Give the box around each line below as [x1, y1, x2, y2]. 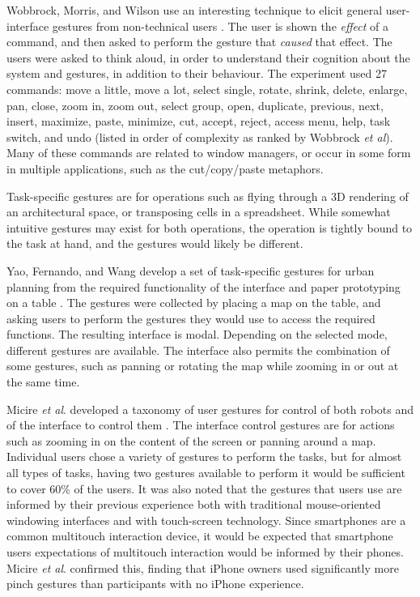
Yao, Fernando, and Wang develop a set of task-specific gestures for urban [6, 262, 375, 279]
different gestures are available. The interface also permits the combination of [6, 341, 390, 358]
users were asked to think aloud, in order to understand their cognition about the [6, 49, 410, 66]
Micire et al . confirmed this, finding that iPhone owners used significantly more [6, 559, 399, 576]
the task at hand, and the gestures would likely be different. [6, 235, 303, 252]
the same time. [6, 373, 80, 390]
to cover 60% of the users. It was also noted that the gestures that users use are [6, 480, 402, 497]
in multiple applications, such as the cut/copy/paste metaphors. [6, 160, 324, 177]
